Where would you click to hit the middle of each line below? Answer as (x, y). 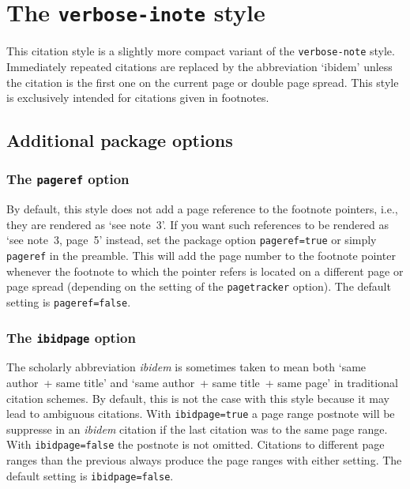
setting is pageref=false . (69, 302)
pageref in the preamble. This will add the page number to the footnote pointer (201, 256)
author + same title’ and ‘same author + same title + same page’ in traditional (202, 383)
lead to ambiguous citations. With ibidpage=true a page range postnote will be (201, 414)
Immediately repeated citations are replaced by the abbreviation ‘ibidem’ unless (199, 66)
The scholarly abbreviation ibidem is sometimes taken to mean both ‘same (186, 367)
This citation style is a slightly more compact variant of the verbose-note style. (201, 51)
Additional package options (120, 140)
